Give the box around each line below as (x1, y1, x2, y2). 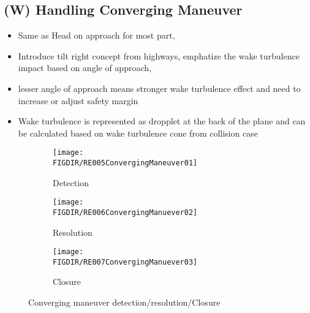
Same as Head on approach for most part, (18, 29, 175, 42)
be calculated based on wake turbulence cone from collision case (18, 126, 258, 139)
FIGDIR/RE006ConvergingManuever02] (53, 208, 198, 217)
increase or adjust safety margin (18, 94, 138, 107)
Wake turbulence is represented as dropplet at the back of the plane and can (18, 115, 306, 127)
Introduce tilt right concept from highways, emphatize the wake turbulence (18, 49, 300, 62)
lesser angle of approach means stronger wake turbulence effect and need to (18, 81, 301, 94)
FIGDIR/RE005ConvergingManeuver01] (53, 159, 198, 168)
